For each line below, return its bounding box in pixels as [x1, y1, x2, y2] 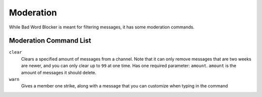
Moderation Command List [9, 37, 92, 45]
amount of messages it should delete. [21, 69, 97, 75]
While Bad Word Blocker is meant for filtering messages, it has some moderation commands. [9, 24, 195, 30]
